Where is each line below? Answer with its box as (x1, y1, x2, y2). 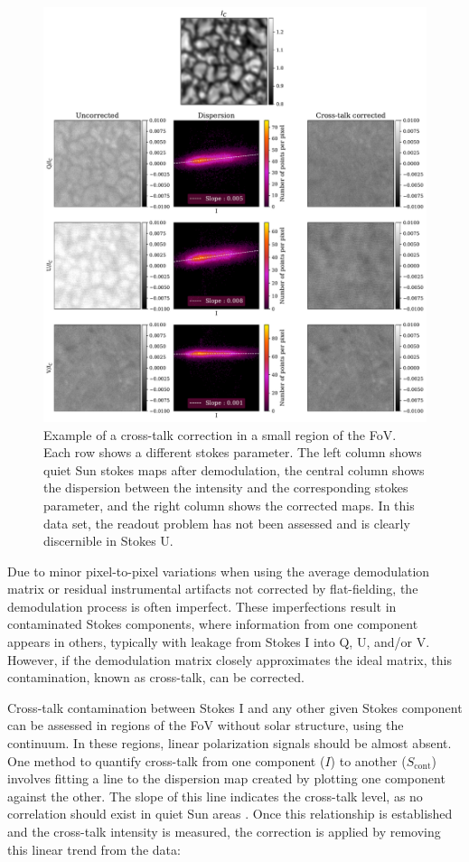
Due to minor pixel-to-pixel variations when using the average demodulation (7, 561, 430, 580)
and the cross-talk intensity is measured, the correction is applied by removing (7, 822, 441, 841)
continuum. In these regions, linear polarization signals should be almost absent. (7, 734, 452, 753)
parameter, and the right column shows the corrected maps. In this (43, 495, 415, 514)
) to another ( (330, 751, 407, 770)
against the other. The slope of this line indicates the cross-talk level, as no (7, 786, 423, 805)
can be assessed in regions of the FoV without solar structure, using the (7, 716, 404, 735)
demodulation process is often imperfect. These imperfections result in (7, 596, 397, 615)
